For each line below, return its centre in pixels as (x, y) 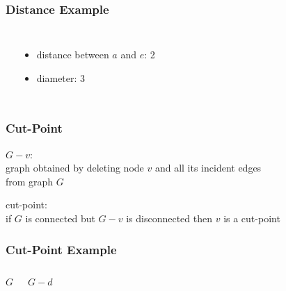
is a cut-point (252, 218)
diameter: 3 (61, 77)
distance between (73, 55)
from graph (30, 181)
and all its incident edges (208, 168)
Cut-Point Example (61, 249)
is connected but (60, 218)
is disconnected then (169, 218)
